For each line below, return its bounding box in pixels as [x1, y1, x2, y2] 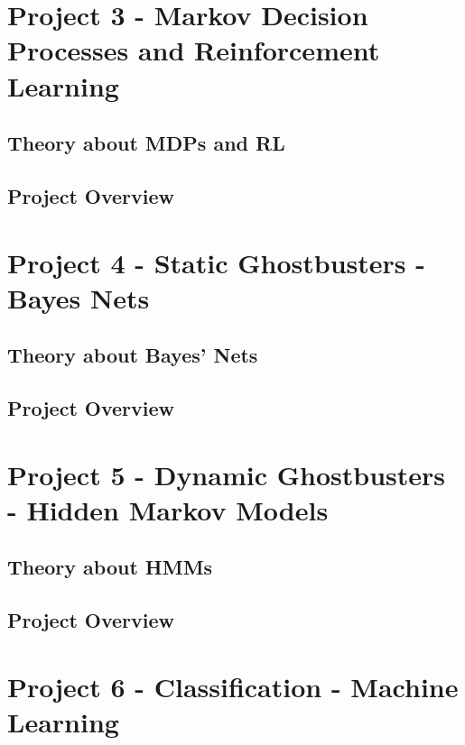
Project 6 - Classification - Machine [7, 667, 459, 704]
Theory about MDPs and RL [7, 129, 285, 157]
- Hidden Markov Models [7, 491, 329, 528]
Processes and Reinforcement [7, 32, 380, 69]
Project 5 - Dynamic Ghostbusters [7, 455, 445, 492]
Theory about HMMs [7, 553, 213, 581]
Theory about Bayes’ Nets [7, 341, 258, 369]
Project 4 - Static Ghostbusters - [7, 244, 425, 281]
